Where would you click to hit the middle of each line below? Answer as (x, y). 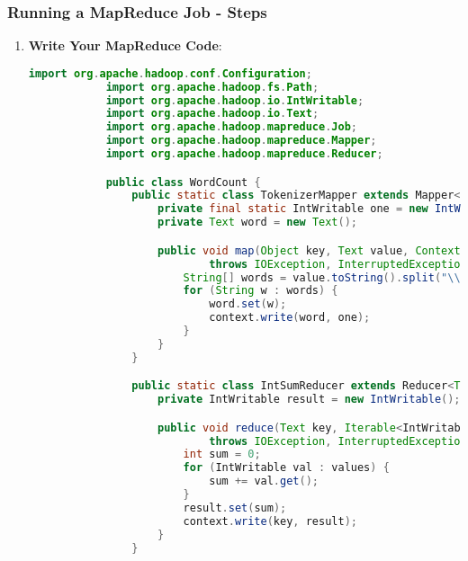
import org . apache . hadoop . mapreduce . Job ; (231, 127)
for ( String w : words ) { (261, 291)
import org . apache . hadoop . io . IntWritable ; (235, 100)
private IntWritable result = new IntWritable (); (309, 400)
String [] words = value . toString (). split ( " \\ (322, 277)
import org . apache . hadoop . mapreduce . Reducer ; (244, 154)
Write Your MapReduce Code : (125, 45)
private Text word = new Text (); (257, 223)
